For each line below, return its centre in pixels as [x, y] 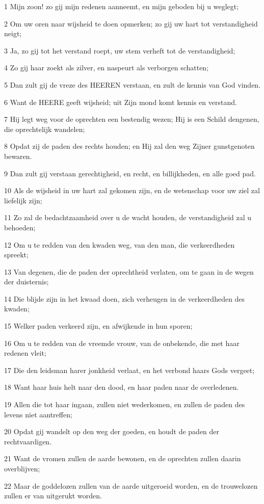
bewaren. [18, 156]
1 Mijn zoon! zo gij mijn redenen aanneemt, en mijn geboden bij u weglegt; [122, 6]
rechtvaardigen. [28, 441]
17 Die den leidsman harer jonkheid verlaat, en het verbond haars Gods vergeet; [129, 370]
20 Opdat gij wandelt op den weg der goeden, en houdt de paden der [112, 431]
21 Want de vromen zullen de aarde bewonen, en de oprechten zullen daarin [123, 458]
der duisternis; [27, 282]
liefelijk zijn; [23, 200]
